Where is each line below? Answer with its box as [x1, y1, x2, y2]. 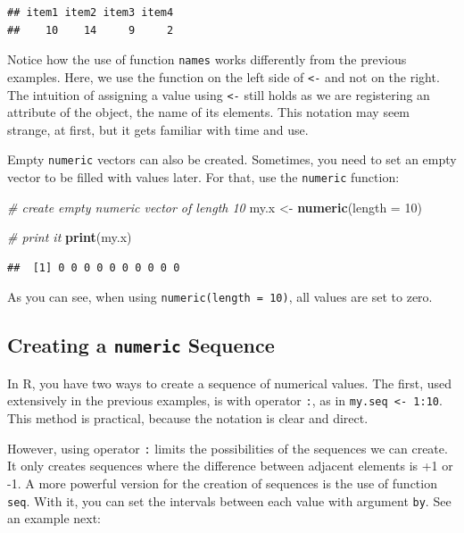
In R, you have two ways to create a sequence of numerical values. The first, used [7, 373, 452, 392]
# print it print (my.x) [7, 228, 132, 246]
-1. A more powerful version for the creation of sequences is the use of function [7, 473, 437, 492]
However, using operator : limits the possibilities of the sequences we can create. [7, 438, 448, 457]
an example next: [7, 509, 101, 528]
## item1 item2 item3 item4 [7, 6, 174, 19]
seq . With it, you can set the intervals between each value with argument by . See [7, 491, 452, 510]
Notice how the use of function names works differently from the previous [7, 50, 407, 69]
